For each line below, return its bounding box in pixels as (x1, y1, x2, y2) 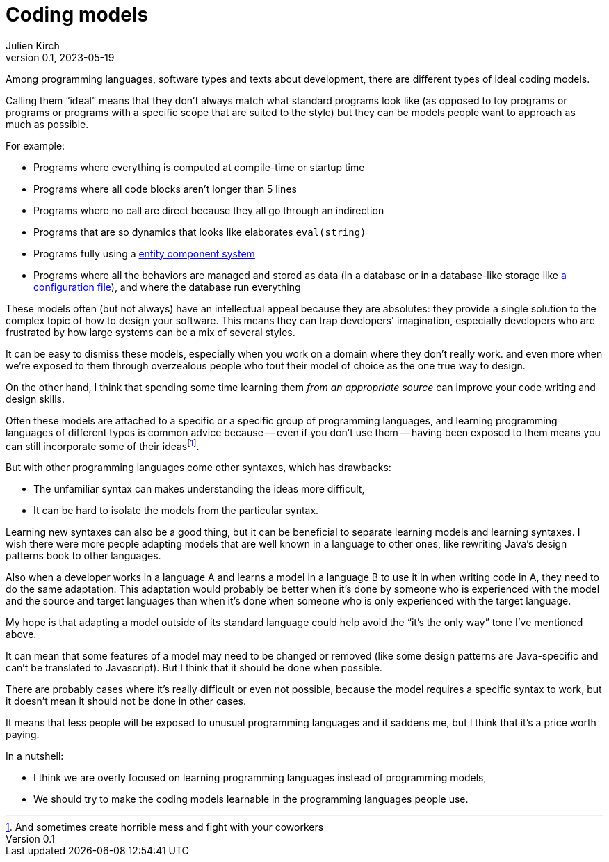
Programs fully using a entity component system (33, 247, 255, 260)
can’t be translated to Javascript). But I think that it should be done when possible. (6, 662, 382, 674)
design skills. (6, 392, 65, 405)
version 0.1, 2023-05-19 (6, 51, 115, 63)
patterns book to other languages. (6, 550, 161, 562)
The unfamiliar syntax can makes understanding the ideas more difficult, (33, 483, 365, 495)
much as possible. (6, 118, 89, 130)
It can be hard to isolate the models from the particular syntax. (33, 504, 319, 517)
